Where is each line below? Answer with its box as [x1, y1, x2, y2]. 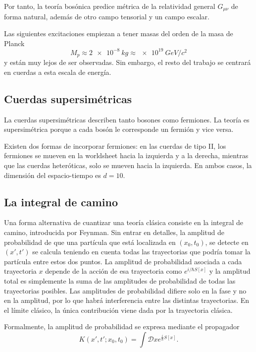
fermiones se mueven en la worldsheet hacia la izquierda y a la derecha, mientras [4, 150, 249, 161]
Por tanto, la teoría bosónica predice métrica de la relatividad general [4, 1, 215, 11]
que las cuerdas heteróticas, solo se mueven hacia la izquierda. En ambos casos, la [4, 160, 252, 170]
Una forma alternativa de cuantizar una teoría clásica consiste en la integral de [4, 217, 244, 228]
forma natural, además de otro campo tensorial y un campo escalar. [4, 11, 209, 22]
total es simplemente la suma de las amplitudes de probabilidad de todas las [4, 275, 236, 286]
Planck [4, 38, 25, 48]
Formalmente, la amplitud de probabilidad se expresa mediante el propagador [4, 321, 240, 332]
